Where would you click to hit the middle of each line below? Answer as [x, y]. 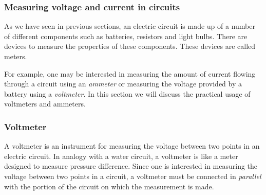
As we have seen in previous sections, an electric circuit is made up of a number [130, 26]
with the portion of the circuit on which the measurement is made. [109, 186]
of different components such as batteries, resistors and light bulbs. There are [126, 36]
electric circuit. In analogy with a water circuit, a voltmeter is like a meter [121, 156]
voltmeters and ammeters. [45, 104]
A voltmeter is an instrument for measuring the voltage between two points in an [132, 146]
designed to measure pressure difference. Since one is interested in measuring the [131, 166]
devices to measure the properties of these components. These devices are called [130, 46]
